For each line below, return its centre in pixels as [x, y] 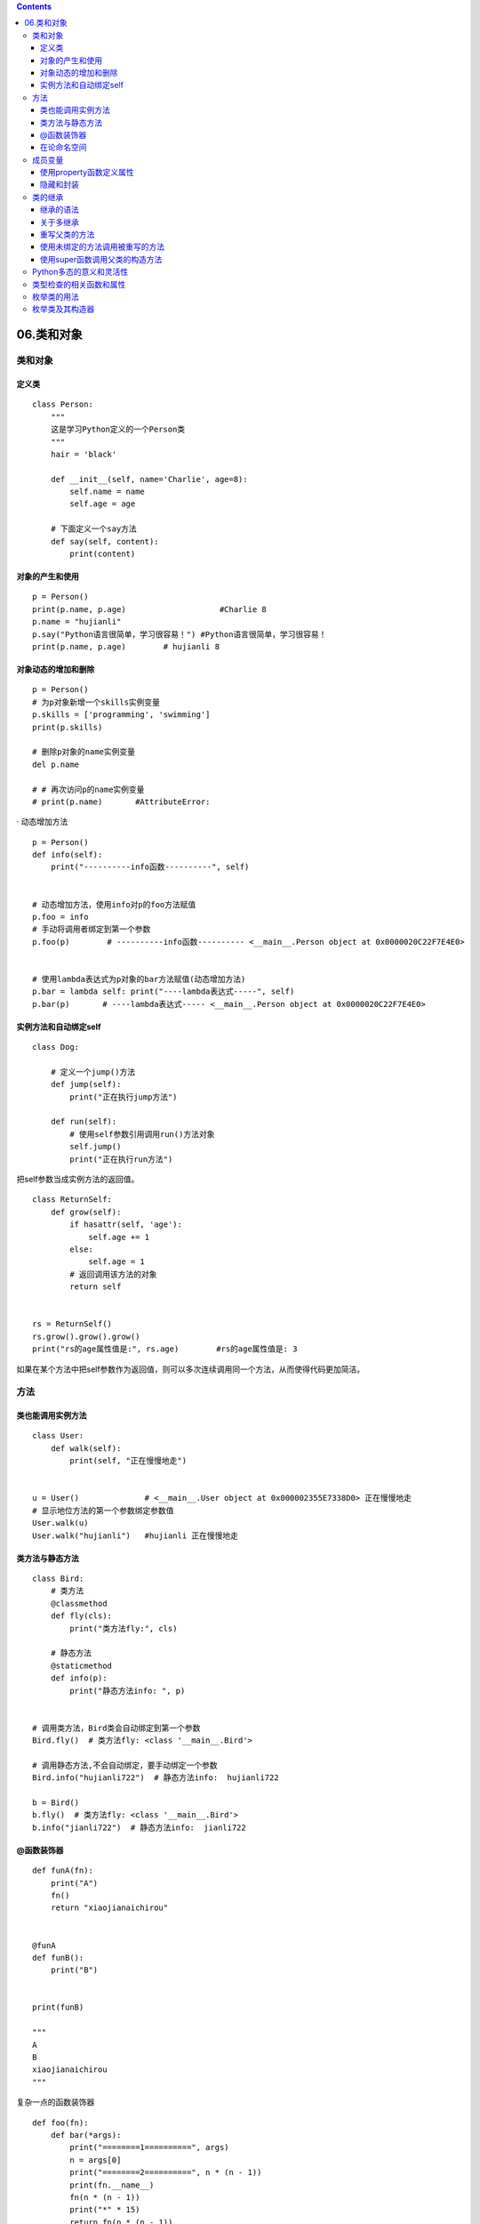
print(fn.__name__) [112, 2185]
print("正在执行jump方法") [124, 1097]
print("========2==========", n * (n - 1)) [166, 2172]
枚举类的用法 [56, 296]
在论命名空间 [64, 148]
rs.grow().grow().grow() [86, 1336]
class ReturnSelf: [72, 1200]
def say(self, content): [104, 541]
